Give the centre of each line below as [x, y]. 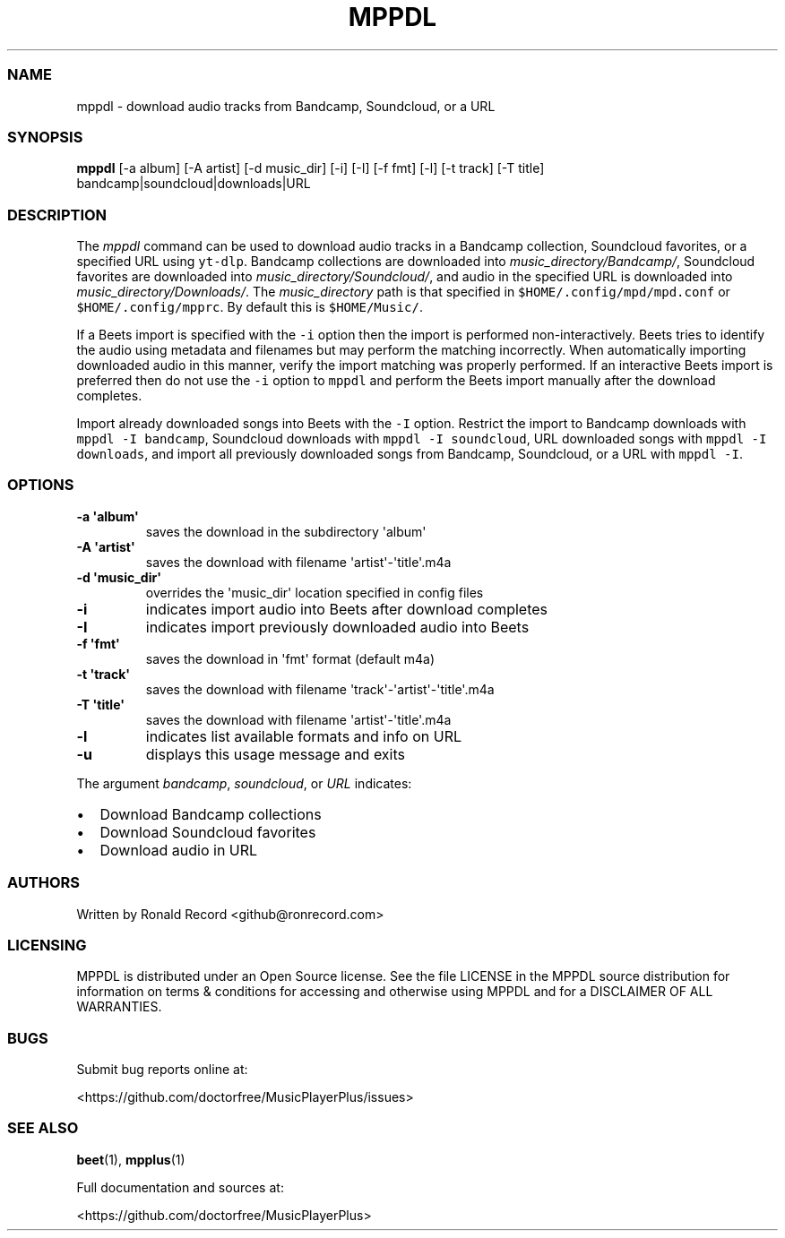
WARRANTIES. [119, 1007]
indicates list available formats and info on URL [303, 736]
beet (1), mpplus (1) [131, 1159]
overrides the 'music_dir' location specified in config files [315, 592]
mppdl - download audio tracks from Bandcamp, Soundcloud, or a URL [286, 106]
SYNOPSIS [45, 137]
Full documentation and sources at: [180, 1187]
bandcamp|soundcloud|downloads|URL [194, 184]
